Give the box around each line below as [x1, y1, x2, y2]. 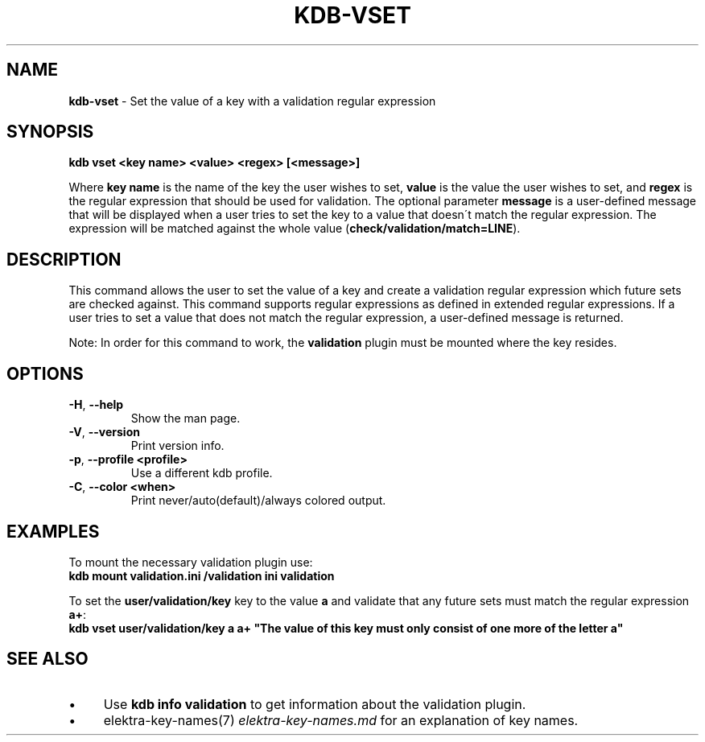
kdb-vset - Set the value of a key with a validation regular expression [68, 93, 436, 108]
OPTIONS [6, 363, 84, 384]
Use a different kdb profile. [130, 466, 273, 480]
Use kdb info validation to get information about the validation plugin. [103, 695, 526, 712]
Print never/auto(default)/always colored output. [130, 493, 386, 508]
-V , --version [68, 425, 140, 439]
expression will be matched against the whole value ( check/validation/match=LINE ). [68, 221, 521, 236]
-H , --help [68, 398, 124, 412]
